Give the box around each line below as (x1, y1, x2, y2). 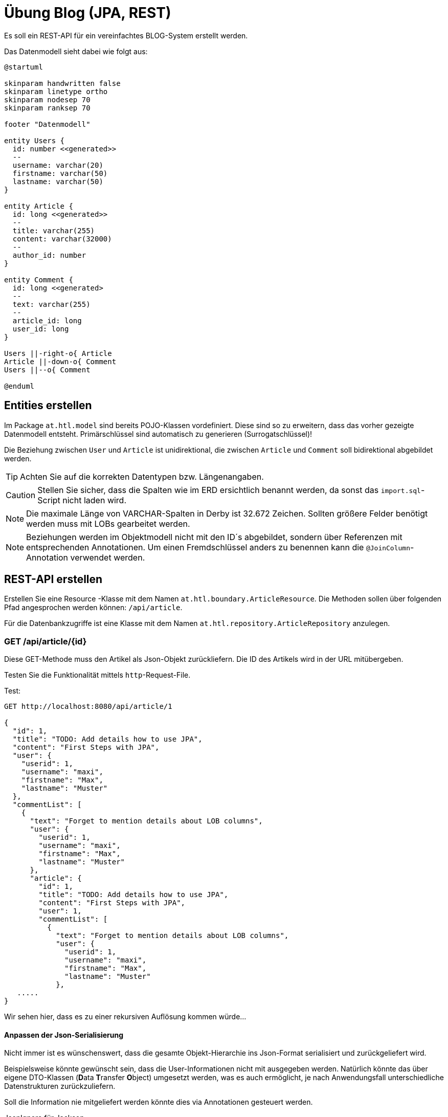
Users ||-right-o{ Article (4, 349, 112, 358)
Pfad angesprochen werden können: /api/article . (4, 603, 183, 612)
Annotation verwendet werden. (26, 552, 145, 563)
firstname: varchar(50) (12, 169, 108, 177)
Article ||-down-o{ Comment (4, 357, 117, 366)
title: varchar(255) (12, 226, 95, 235)
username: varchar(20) (12, 161, 103, 169)
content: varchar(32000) (12, 234, 112, 243)
